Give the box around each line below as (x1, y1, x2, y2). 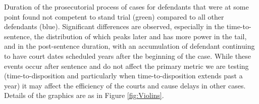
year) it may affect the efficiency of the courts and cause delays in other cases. (4, 80, 246, 90)
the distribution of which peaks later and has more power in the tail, (34, 31, 247, 41)
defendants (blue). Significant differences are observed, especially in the (4, 21, 224, 32)
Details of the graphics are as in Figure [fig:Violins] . (4, 90, 164, 100)
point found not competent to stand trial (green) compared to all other (4, 11, 224, 22)
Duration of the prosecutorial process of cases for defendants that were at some (4, 2, 249, 12)
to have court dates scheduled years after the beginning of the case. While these (4, 50, 251, 61)
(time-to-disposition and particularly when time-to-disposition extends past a (4, 70, 243, 81)
